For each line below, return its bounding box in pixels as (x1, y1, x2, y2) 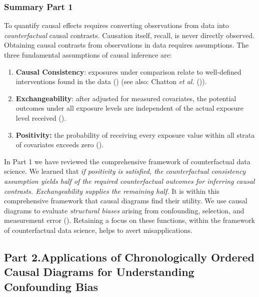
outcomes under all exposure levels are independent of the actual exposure (15, 103, 243, 113)
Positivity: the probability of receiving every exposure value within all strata (15, 129, 255, 140)
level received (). (15, 112, 66, 123)
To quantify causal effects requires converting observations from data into (4, 20, 229, 31)
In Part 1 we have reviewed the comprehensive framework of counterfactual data (4, 156, 250, 166)
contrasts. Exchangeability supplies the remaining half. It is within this (4, 185, 219, 196)
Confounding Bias (4, 278, 98, 294)
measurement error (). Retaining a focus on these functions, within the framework (4, 215, 255, 225)
